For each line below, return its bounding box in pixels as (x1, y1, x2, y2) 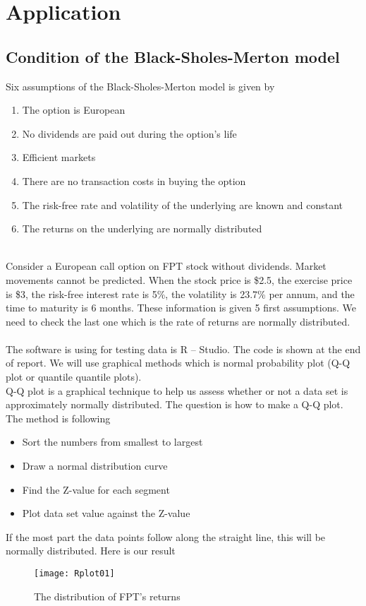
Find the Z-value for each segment (22, 482, 170, 497)
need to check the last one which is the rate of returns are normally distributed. (6, 314, 350, 328)
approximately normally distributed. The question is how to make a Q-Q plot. (6, 397, 343, 412)
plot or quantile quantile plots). (6, 369, 142, 384)
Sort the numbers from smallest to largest (22, 434, 203, 449)
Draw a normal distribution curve (22, 458, 168, 473)
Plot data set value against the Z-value (22, 506, 190, 521)
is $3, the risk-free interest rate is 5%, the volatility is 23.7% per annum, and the (6, 286, 355, 301)
